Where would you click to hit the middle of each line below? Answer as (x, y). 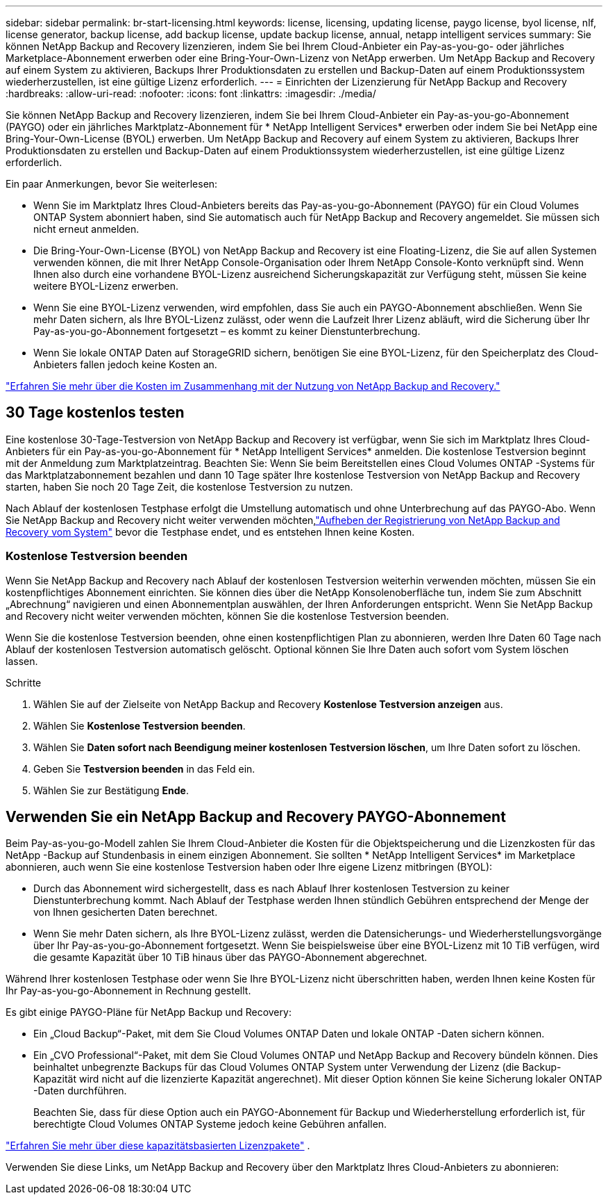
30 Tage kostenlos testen (95, 413)
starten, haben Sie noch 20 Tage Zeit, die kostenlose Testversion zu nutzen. (179, 486)
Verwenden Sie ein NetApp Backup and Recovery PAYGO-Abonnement (256, 817)
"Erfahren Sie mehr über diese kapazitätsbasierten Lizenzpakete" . (158, 1146)
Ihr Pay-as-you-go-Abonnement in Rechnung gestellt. (128, 991)
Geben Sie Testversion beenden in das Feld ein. (144, 769)
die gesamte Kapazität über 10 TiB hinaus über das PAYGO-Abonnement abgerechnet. (230, 957)
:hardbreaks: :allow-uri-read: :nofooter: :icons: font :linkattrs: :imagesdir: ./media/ (191, 93)
